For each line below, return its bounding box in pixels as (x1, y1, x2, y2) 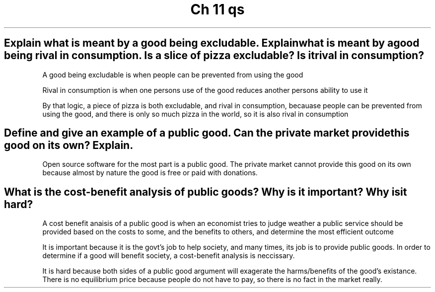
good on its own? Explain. (4, 139, 134, 152)
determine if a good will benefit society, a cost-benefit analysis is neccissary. (42, 251, 295, 260)
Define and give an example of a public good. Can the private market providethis (4, 127, 410, 140)
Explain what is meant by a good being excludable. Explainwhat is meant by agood (4, 37, 420, 50)
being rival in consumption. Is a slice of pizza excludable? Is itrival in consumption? (4, 49, 424, 62)
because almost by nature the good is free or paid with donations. (42, 168, 258, 177)
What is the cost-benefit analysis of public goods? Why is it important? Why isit (4, 185, 407, 198)
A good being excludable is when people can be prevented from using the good (42, 70, 303, 79)
